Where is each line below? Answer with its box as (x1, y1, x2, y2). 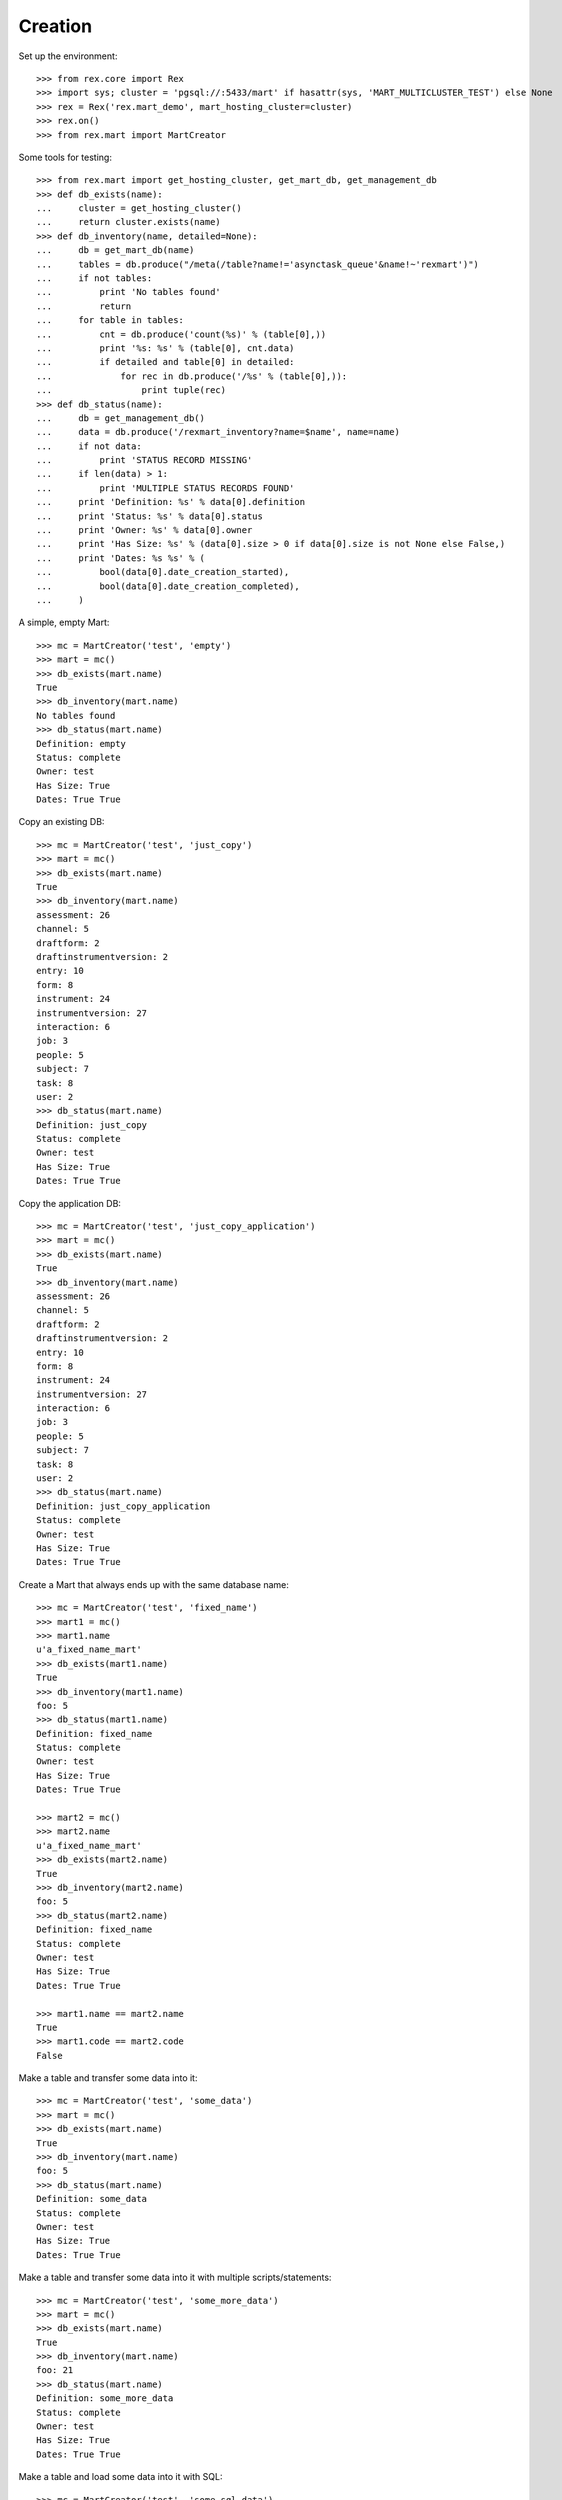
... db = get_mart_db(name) (36, 245, 195, 256)
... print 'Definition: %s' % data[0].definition (36, 496, 305, 508)
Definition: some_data (36, 2193, 148, 2205)
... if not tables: (36, 273, 153, 284)
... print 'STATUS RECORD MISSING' (36, 455, 253, 466)
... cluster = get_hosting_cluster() (36, 203, 242, 214)
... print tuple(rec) (36, 385, 227, 396)
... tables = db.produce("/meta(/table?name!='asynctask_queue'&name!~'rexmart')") (36, 258, 480, 270)
